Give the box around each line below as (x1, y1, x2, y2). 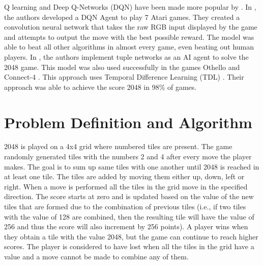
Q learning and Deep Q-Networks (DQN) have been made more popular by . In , (4, 2, 256, 12)
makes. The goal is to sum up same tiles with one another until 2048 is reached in (4, 161, 259, 172)
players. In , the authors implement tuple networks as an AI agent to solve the (4, 51, 249, 62)
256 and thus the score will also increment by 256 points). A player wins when (4, 221, 248, 232)
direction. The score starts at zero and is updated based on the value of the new (4, 191, 254, 202)
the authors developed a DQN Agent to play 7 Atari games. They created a (4, 11, 240, 22)
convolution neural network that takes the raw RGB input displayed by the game (4, 21, 257, 32)
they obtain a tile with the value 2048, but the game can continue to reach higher (4, 231, 258, 242)
